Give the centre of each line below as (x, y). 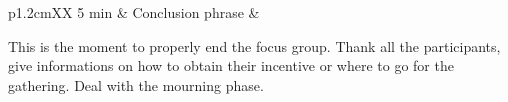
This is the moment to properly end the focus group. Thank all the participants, (254, 45)
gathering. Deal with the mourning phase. (136, 84)
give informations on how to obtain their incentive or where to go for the (231, 65)
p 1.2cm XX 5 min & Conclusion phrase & (134, 12)
